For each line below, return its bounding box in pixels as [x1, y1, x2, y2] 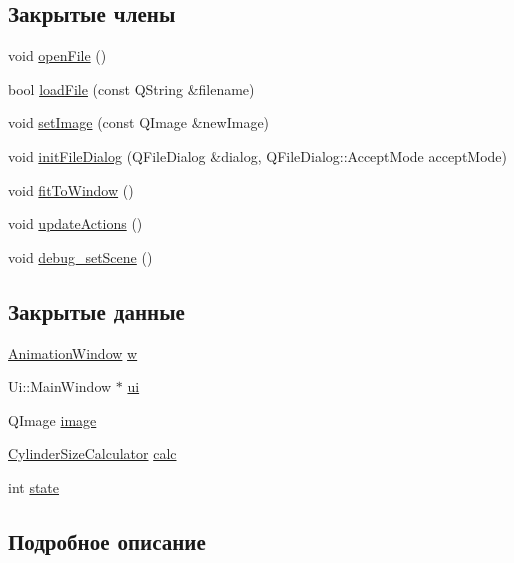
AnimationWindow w [8, 342, 138, 363]
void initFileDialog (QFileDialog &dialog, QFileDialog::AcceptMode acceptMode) [8, 145, 508, 166]
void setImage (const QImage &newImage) [8, 112, 270, 133]
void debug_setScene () [8, 246, 153, 267]
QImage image [8, 409, 97, 430]
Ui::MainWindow [8, 376, 112, 397]
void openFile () [8, 45, 107, 66]
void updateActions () [8, 213, 143, 234]
